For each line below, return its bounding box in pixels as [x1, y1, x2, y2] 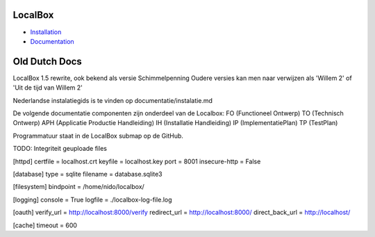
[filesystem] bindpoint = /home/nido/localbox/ [12, 183, 145, 191]
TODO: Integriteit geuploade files [12, 145, 108, 153]
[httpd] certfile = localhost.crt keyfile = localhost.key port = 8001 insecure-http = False [12, 157, 261, 165]
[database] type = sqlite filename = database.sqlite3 [12, 170, 162, 178]
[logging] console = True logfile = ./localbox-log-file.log [12, 195, 173, 204]
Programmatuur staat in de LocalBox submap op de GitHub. [12, 131, 184, 140]
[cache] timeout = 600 [12, 221, 78, 229]
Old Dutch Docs [12, 56, 83, 67]
